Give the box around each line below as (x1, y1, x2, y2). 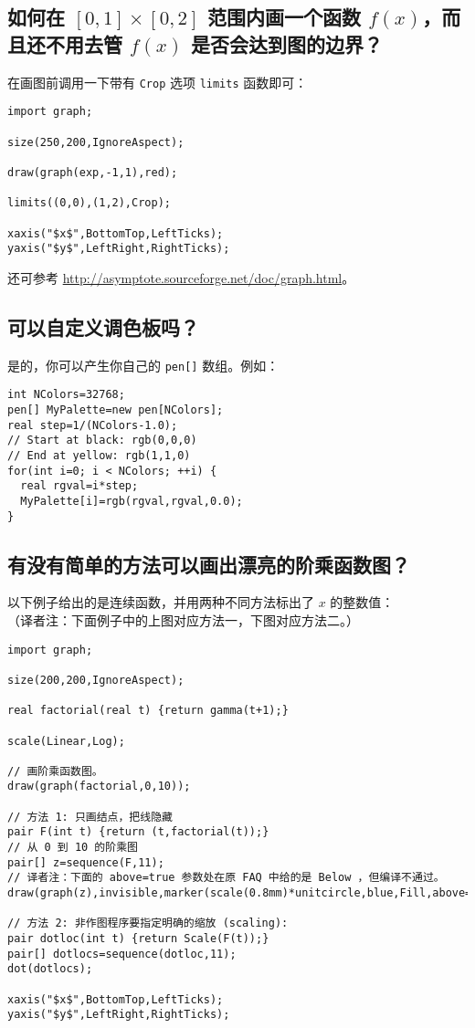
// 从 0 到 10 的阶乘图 (7, 841, 138, 855)
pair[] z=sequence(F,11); (7, 855, 164, 869)
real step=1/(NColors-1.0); (7, 418, 178, 432)
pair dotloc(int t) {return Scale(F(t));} (7, 932, 269, 946)
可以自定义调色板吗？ (7, 312, 199, 341)
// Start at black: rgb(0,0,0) (7, 434, 197, 447)
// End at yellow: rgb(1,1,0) (7, 448, 191, 462)
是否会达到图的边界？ (191, 29, 384, 58)
